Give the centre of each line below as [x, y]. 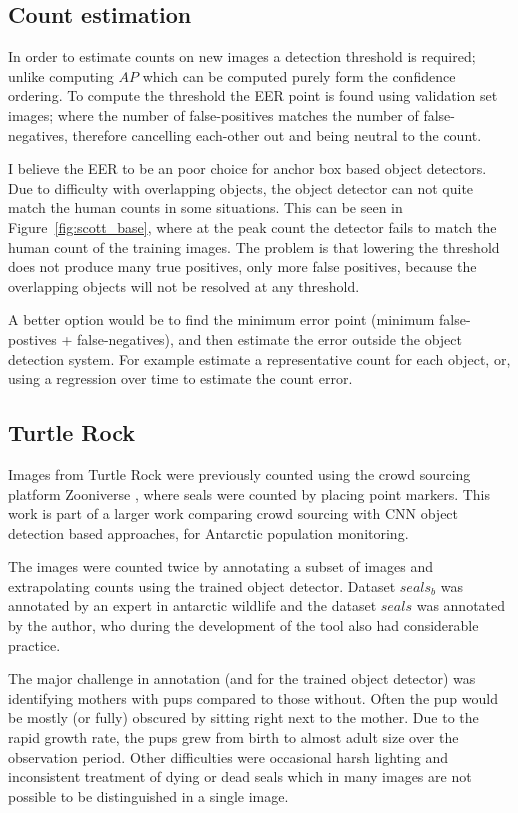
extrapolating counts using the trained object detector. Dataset [202, 585]
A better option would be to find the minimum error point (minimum [221, 319]
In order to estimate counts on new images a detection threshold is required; [242, 56]
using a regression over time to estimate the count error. [180, 378]
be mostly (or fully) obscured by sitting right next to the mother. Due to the [243, 717]
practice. [34, 644]
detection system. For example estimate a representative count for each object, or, [259, 358]
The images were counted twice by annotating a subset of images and [220, 566]
